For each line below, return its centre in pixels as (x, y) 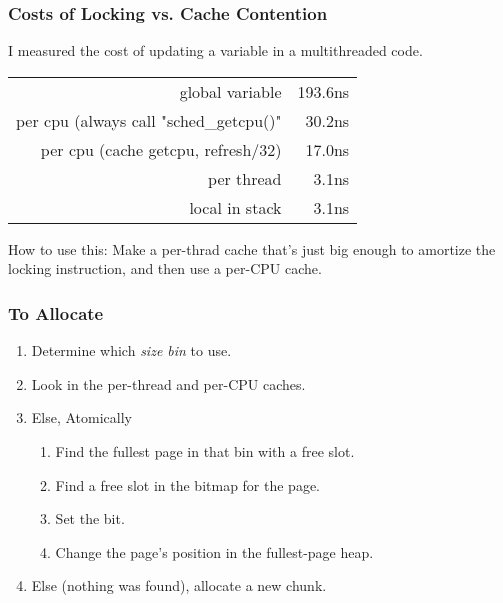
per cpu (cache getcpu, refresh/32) (161, 149)
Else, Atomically (82, 417)
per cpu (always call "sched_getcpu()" (149, 120)
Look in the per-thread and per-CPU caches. (168, 383)
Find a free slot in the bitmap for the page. (188, 484)
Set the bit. (90, 518)
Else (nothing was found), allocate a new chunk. (179, 585)
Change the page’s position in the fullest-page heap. (214, 551)
